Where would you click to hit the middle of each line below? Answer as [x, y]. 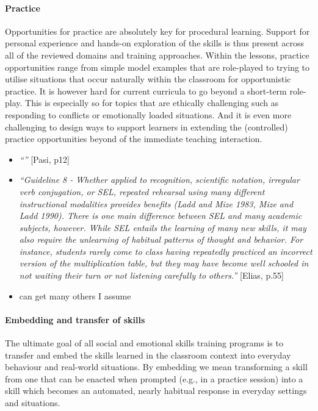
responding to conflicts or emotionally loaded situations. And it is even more [148, 114]
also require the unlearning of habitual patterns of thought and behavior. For [161, 239]
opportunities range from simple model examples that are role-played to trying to [157, 67]
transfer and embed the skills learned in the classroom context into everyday [148, 355]
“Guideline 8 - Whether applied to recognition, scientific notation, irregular [159, 180]
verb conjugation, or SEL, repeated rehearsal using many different [142, 191]
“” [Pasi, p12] [44, 159]
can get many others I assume [75, 295]
